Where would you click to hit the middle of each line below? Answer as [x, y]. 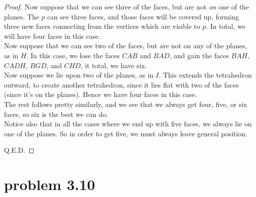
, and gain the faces [199, 55]
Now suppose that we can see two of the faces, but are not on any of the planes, [126, 46]
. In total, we [226, 26]
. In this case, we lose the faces [73, 55]
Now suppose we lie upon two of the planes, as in [79, 75]
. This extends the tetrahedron [205, 75]
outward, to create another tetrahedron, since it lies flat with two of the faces [122, 84]
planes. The [22, 16]
